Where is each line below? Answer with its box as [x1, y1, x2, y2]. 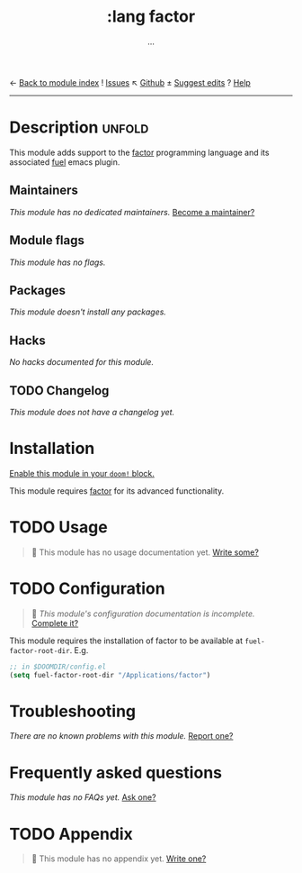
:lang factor [106, 6, 196, 27]
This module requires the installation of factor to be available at [9, 635, 244, 646]
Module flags [9, 232, 85, 249]
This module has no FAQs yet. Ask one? [9, 792, 156, 803]
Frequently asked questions [9, 762, 223, 783]
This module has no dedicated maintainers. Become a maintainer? [9, 206, 255, 217]
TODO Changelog [9, 383, 110, 398]
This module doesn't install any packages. [9, 306, 166, 317]
